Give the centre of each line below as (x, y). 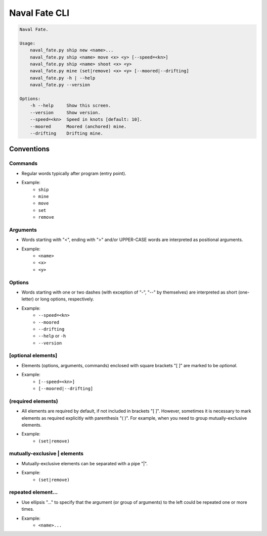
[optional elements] (33, 355)
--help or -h (52, 336)
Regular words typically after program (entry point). (74, 173)
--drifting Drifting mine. (67, 133)
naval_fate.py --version (60, 85)
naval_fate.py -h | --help (63, 78)
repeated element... (33, 492)
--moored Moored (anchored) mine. (78, 126)
